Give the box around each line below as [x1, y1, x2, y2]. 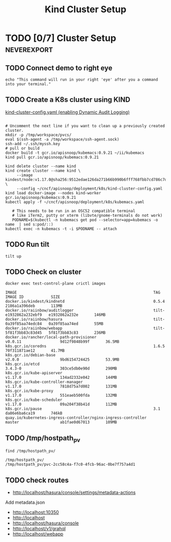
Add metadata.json [5, 500, 45, 506]
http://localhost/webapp [12, 531, 64, 537]
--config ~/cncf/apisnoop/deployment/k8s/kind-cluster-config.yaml [16, 186, 163, 191]
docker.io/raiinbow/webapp [5, 326, 63, 331]
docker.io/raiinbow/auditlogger [5, 308, 74, 313]
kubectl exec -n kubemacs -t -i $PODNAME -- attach [5, 226, 117, 231]
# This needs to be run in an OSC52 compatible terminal [12, 208, 136, 213]
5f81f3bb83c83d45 [5, 330, 42, 335]
